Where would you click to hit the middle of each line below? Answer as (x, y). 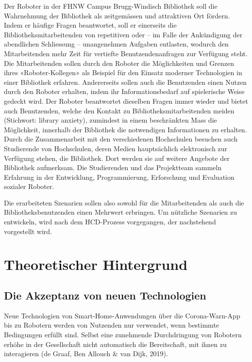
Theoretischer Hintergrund (96, 264)
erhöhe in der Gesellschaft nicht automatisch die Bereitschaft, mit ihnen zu (115, 344)
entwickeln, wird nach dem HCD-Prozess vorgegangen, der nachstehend (110, 222)
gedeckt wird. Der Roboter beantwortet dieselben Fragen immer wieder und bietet (126, 101)
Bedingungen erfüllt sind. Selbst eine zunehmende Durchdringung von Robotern (123, 335)
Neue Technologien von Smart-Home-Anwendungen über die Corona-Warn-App (122, 315)
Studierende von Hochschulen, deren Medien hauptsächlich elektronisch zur (116, 148)
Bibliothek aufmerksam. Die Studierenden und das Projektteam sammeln (113, 167)
